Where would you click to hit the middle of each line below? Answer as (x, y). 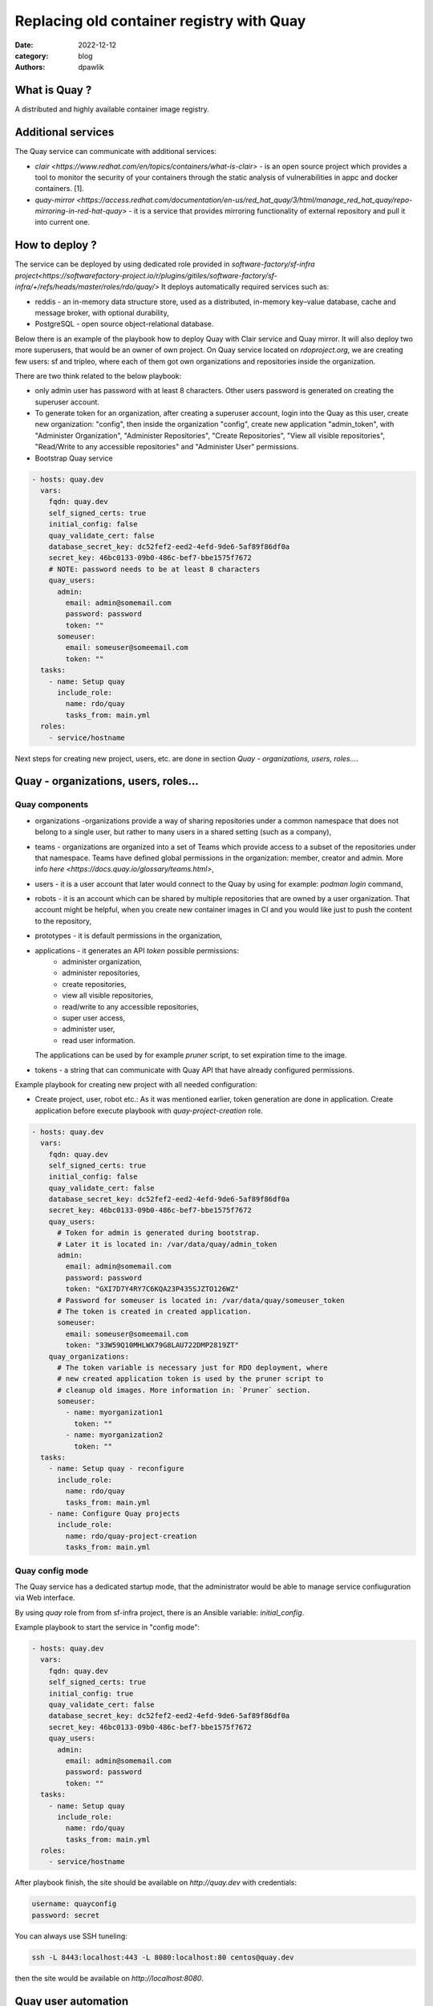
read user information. (99, 1040)
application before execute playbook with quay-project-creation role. (149, 1111)
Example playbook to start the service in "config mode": (107, 1627)
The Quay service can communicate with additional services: (115, 152)
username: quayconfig (74, 1904)
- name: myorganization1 (114, 1413)
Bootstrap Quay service (74, 458)
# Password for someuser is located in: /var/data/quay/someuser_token (201, 1300)
